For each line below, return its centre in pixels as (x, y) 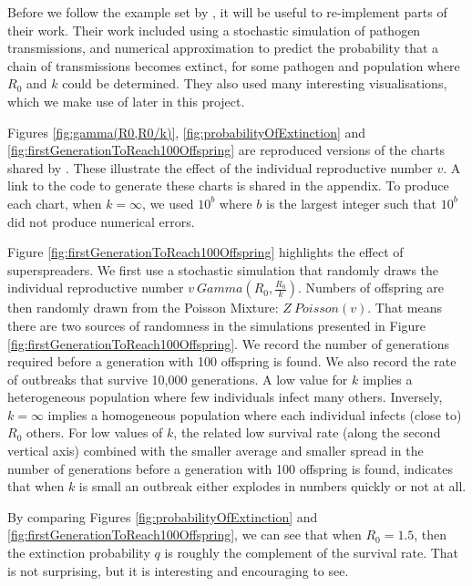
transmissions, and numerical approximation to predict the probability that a (223, 48)
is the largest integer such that (351, 203)
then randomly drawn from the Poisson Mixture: (143, 308)
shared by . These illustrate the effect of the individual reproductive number (220, 167)
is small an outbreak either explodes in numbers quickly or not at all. (272, 486)
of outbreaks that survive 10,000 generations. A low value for (178, 379)
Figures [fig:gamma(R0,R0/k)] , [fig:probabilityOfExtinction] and (187, 132)
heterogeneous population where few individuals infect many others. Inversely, (225, 397)
